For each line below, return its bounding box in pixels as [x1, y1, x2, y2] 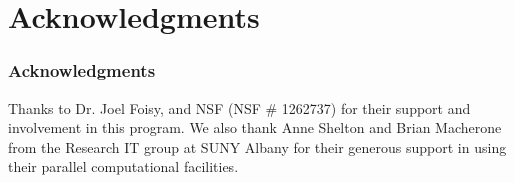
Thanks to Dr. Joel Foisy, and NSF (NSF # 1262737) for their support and [8, 97, 471, 118]
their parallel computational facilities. [8, 156, 239, 177]
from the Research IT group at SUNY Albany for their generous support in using [8, 136, 507, 157]
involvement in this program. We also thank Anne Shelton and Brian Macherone [8, 117, 502, 138]
